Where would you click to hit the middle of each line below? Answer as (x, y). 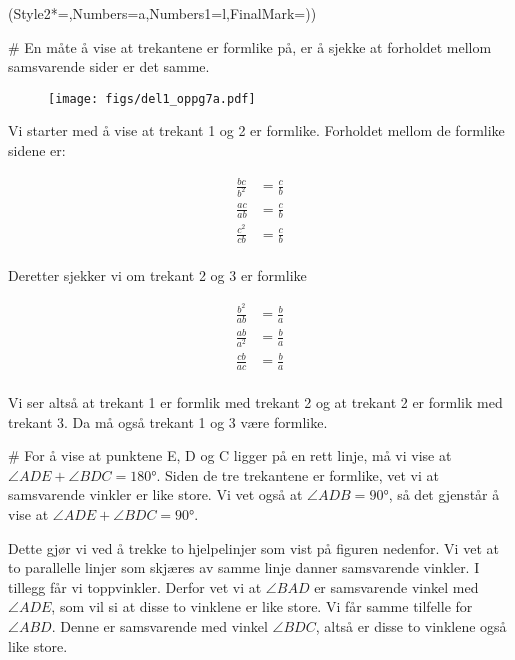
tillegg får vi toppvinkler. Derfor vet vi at (135, 586)
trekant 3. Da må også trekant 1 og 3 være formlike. (168, 421)
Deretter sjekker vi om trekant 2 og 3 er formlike (157, 275)
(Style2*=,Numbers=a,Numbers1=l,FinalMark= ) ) (162, 13)
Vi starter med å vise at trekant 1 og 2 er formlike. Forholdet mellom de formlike (256, 130)
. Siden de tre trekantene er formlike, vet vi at (298, 474)
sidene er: (37, 150)
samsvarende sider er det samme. (109, 66)
